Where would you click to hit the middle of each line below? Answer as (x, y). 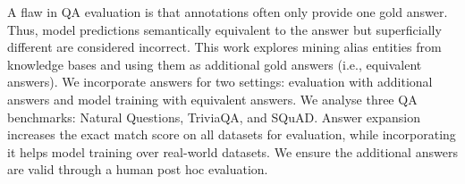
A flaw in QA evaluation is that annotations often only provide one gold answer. (228, 12)
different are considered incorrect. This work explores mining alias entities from (224, 47)
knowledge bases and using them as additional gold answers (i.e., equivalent (215, 64)
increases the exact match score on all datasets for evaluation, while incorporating (232, 134)
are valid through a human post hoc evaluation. (138, 169)
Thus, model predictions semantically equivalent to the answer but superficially (224, 29)
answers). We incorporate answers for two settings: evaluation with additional (220, 82)
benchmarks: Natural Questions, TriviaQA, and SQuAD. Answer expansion (214, 117)
